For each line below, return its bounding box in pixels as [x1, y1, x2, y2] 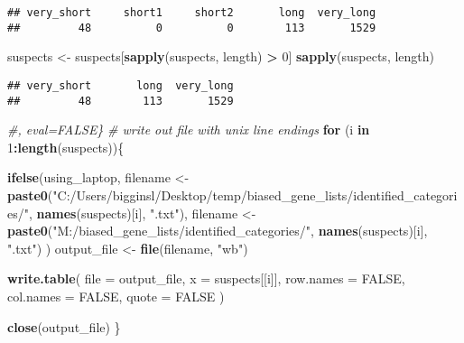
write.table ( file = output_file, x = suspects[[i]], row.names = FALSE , [7, 269, 405, 288]
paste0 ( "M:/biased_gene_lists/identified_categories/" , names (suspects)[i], [7, 221, 428, 240]
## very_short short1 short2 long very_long [7, 6, 376, 19]
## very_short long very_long [7, 79, 234, 92]
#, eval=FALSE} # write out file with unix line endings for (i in [7, 120, 370, 139]
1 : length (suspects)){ [7, 137, 125, 156]
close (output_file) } [7, 317, 121, 336]
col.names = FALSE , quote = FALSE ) [7, 286, 225, 305]
